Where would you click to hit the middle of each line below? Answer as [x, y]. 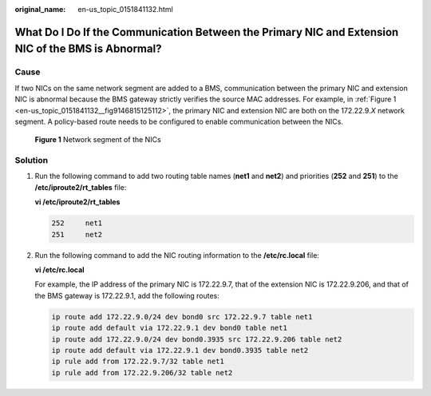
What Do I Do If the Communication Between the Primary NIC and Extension [207, 32]
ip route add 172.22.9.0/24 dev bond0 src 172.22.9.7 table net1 [182, 317]
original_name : [40, 9]
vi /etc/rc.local [59, 269]
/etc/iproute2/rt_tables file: [81, 187]
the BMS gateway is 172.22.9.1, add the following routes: [127, 295]
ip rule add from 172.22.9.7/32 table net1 [138, 362]
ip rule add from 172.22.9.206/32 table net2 [142, 372]
